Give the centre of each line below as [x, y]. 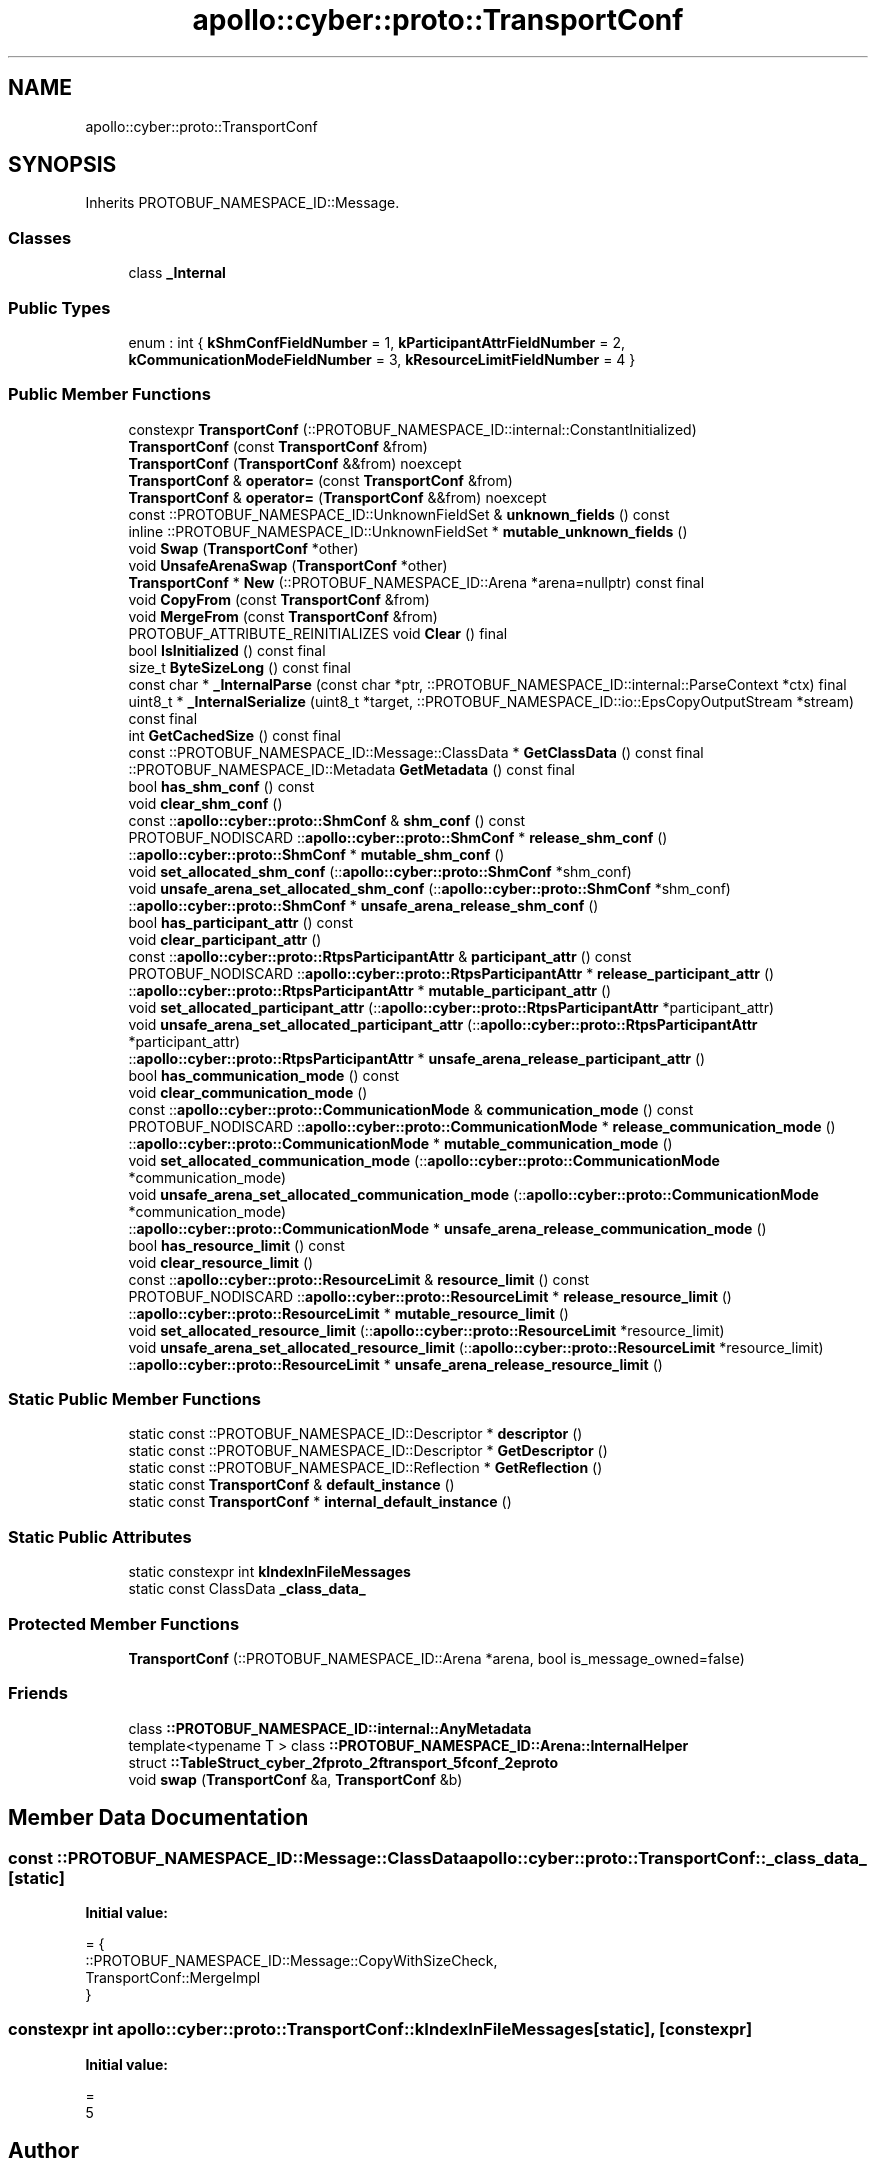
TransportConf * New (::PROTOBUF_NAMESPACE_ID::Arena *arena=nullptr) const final [416, 582]
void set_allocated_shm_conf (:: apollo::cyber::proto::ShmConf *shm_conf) [380, 871]
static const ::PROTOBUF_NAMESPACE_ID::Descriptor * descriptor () [355, 1434]
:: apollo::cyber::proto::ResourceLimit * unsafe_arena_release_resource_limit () [395, 1364]
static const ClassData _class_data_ [247, 1589]
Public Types [59, 307]
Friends [38, 1693]
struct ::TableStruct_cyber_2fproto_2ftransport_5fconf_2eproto [343, 1762]
